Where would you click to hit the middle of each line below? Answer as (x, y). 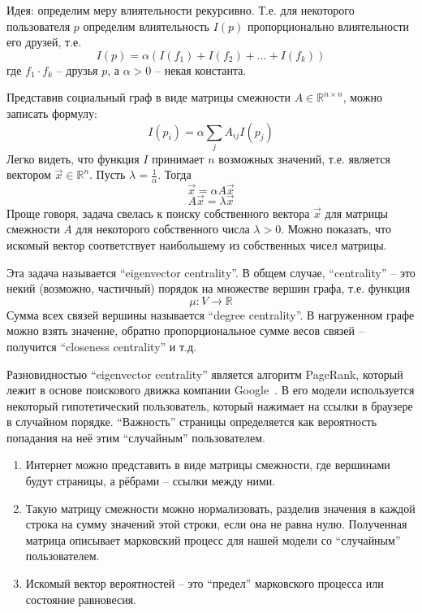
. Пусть (108, 174)
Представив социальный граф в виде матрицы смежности (149, 97)
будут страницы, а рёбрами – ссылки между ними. (151, 481)
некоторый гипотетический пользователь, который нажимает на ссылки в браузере (210, 405)
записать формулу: (52, 113)
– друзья (77, 70)
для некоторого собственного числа (163, 229)
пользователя (39, 26)
